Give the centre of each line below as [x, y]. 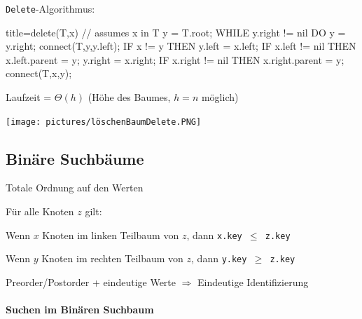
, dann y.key [219, 258]
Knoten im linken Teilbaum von [111, 235]
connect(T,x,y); [39, 73]
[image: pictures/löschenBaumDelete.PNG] [104, 122]
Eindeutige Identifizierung [253, 281]
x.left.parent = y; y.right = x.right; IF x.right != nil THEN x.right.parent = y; [175, 59]
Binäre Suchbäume [75, 158]
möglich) [220, 97]
